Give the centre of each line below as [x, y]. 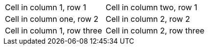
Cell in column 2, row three [155, 31]
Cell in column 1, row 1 [46, 7]
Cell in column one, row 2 [52, 19]
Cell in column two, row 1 [151, 7]
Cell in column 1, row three [54, 31]
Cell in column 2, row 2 [148, 19]
